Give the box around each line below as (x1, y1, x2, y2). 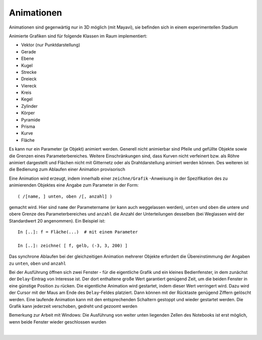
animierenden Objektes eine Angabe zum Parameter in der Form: (9, 182, 139, 188)
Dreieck (21, 76, 37, 82)
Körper (21, 110, 35, 116)
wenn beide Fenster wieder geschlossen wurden (9, 319, 107, 325)
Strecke (21, 69, 37, 75)
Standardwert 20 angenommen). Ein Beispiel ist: (9, 218, 106, 223)
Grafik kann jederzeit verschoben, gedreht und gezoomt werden (9, 304, 138, 309)
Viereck (21, 83, 37, 88)
